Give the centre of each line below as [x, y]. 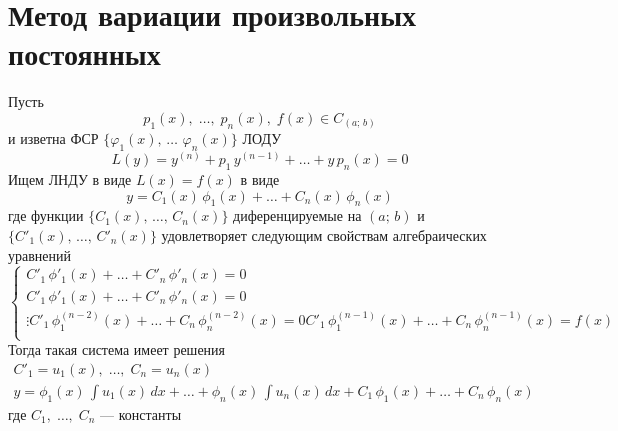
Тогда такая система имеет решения [117, 349]
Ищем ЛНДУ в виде [70, 179]
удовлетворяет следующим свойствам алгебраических [324, 235]
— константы [141, 413]
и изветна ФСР [53, 138]
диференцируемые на [297, 215]
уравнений [40, 254]
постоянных [84, 53]
